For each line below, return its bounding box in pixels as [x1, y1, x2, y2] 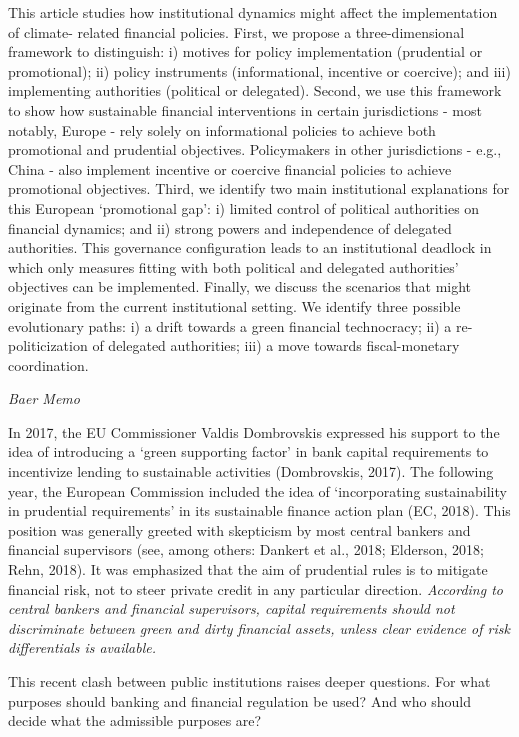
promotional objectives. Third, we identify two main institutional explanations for [8, 178, 510, 199]
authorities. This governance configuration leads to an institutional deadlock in [8, 237, 492, 258]
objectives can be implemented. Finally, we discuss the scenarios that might [8, 276, 472, 297]
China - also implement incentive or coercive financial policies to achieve [8, 158, 452, 179]
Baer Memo [8, 388, 80, 409]
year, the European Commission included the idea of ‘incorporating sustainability [8, 480, 507, 501]
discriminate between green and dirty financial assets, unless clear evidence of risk [8, 617, 510, 638]
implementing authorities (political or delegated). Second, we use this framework [8, 80, 502, 101]
